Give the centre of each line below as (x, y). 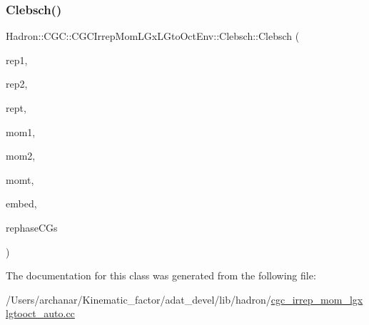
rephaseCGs (32, 227)
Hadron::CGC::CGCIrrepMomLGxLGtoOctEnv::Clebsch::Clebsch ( (153, 36)
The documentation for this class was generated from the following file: (161, 275)
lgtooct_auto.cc (40, 313)
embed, (21, 203)
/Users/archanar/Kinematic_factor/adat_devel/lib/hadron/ (138, 299)
